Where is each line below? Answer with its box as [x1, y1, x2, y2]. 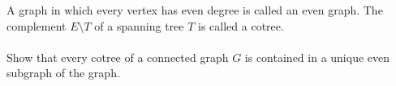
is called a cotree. [198, 17, 284, 34]
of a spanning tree [94, 17, 184, 34]
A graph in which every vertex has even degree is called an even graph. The [6, 2, 383, 18]
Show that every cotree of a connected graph [6, 48, 229, 65]
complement [6, 17, 67, 34]
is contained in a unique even [244, 48, 390, 65]
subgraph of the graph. [6, 64, 120, 81]
